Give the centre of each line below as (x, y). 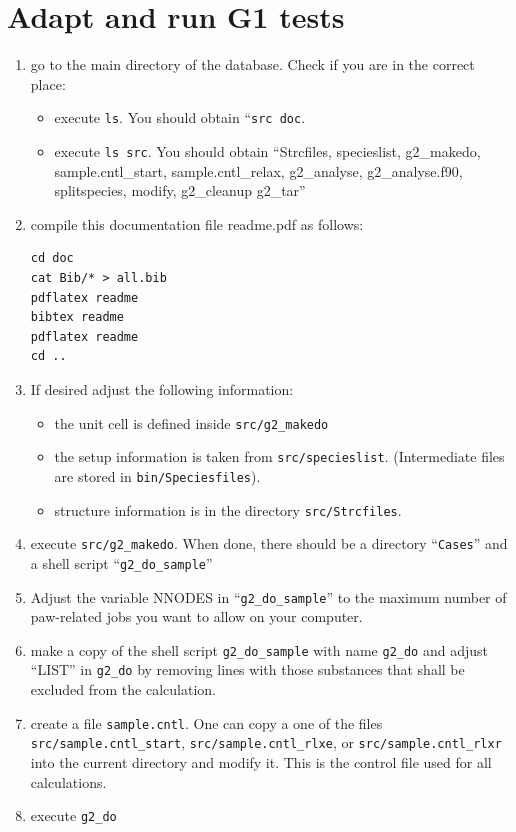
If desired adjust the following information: (162, 388)
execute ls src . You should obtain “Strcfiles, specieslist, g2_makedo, (267, 150)
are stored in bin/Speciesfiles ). (157, 475)
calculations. (68, 781)
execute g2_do (73, 815)
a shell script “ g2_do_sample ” (121, 562)
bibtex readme (77, 317)
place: (48, 83)
